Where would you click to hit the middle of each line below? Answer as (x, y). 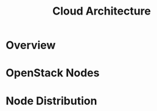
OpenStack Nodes (53, 73)
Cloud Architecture (102, 11)
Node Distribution (51, 101)
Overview (31, 45)
